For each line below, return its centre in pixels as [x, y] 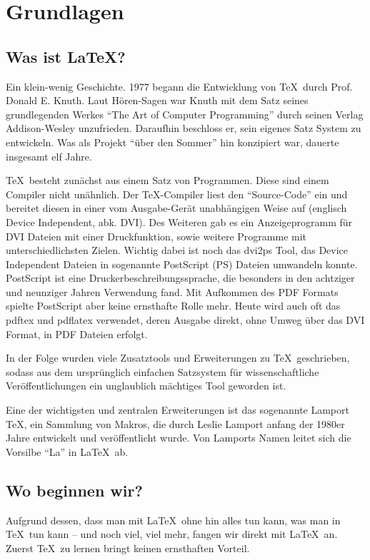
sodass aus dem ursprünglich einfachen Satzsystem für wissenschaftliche [162, 371]
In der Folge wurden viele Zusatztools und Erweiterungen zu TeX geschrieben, [178, 358]
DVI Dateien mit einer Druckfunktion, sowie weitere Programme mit [156, 236]
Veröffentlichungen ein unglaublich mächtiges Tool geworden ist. [146, 386]
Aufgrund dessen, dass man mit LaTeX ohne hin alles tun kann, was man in [173, 520]
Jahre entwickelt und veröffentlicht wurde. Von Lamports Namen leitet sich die [179, 438]
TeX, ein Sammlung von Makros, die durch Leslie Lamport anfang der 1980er [175, 423]
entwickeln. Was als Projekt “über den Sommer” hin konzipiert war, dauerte [172, 142]
